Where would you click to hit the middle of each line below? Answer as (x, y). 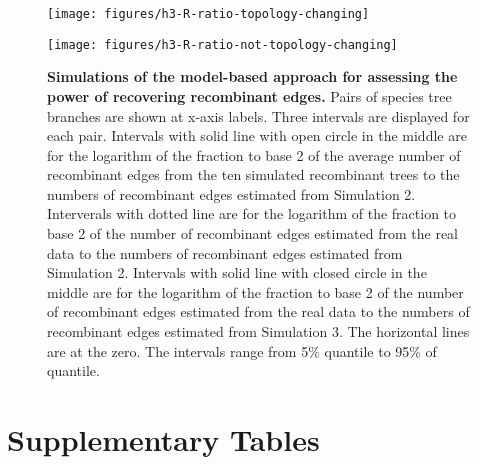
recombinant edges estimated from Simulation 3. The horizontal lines (258, 331)
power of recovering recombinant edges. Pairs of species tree (249, 95)
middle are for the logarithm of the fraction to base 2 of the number (255, 291)
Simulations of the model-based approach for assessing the (252, 76)
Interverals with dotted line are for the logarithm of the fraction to (252, 213)
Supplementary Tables (163, 439)
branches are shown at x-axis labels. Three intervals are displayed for (258, 115)
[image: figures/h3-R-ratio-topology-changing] (208, 14)
